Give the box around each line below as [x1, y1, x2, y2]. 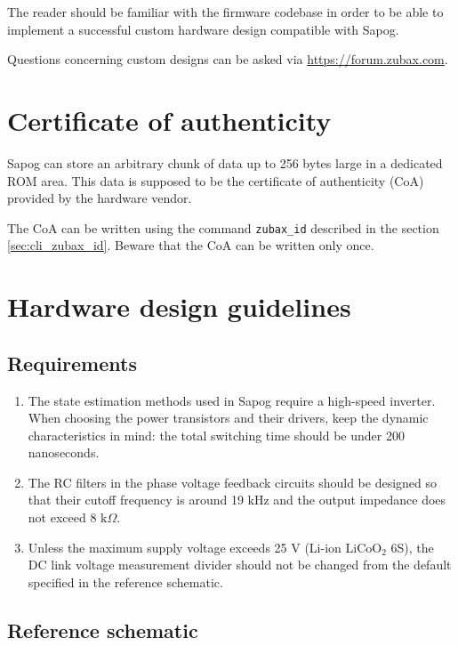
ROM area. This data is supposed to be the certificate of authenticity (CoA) [7, 171, 424, 190]
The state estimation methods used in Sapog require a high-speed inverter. [28, 391, 436, 409]
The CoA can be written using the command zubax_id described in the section [7, 218, 439, 237]
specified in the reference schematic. [28, 572, 223, 591]
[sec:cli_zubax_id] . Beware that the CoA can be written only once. [7, 236, 374, 254]
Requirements [7, 349, 137, 376]
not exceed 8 [28, 508, 97, 527]
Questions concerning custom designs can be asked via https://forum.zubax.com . [7, 50, 448, 69]
